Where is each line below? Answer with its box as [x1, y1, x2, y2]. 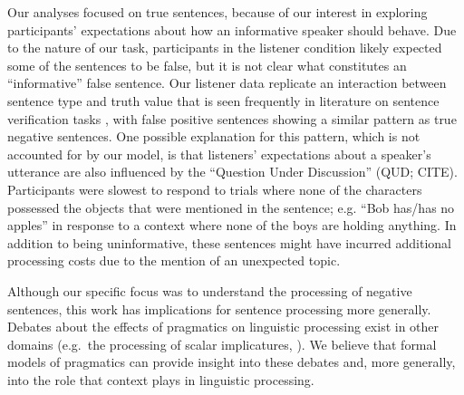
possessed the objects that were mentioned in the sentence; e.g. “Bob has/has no [7, 197, 455, 217]
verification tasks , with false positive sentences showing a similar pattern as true [7, 109, 457, 128]
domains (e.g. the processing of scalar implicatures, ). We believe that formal [7, 334, 437, 353]
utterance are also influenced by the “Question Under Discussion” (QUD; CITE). [7, 162, 458, 181]
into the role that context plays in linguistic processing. [7, 370, 314, 389]
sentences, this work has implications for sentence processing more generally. [7, 299, 431, 318]
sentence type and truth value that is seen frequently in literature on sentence [7, 91, 440, 110]
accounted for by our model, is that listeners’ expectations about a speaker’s [7, 144, 431, 163]
